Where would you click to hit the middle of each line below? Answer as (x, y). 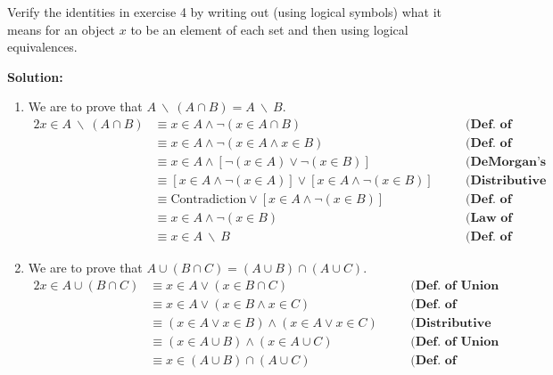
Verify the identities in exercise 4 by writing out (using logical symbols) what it (225, 12)
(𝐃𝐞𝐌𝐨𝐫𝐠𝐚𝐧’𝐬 (506, 163)
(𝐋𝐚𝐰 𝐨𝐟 (489, 219)
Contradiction (209, 200)
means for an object (62, 29)
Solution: (35, 76)
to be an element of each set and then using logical (269, 29)
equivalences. (42, 47)
